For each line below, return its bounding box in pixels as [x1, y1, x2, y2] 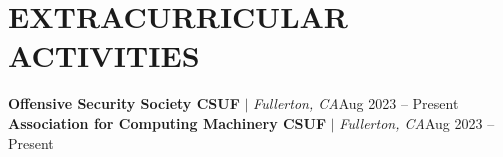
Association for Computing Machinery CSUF [8, 112, 327, 133]
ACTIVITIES [8, 35, 200, 76]
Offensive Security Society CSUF [8, 93, 240, 114]
